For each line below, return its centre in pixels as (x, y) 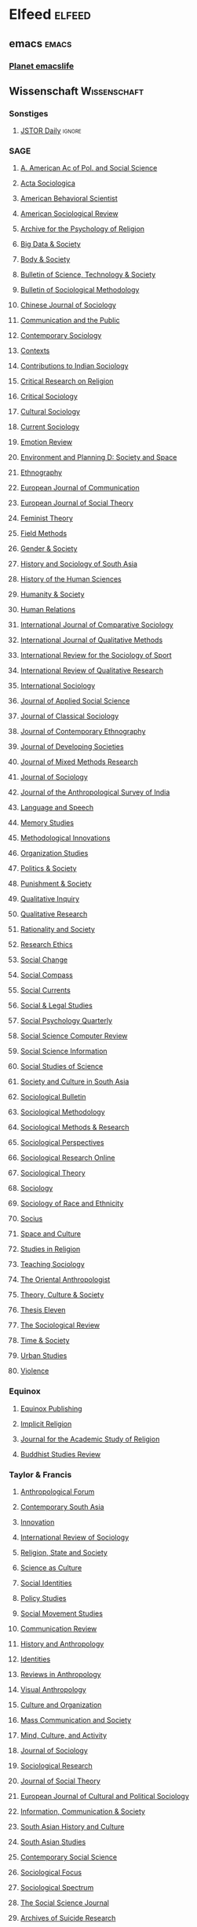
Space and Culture (51, 1234)
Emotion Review (46, 442)
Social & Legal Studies (56, 1006)
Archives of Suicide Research (68, 1918)
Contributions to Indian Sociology (74, 366)
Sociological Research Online (68, 1158)
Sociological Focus (51, 1873)
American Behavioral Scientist (69, 199)
